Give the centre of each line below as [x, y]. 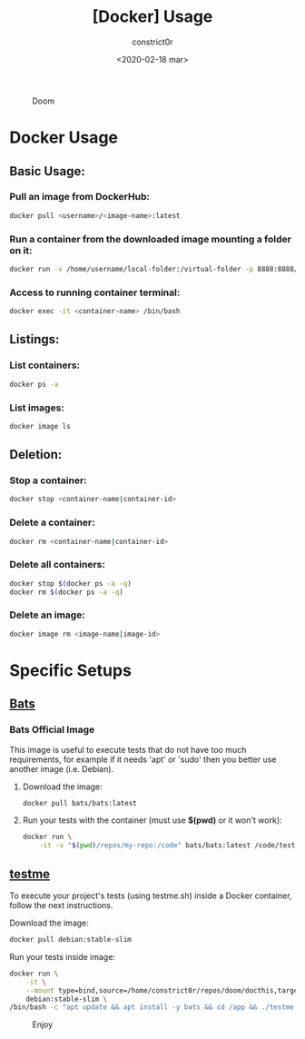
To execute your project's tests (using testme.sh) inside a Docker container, [151, 896]
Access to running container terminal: [95, 292]
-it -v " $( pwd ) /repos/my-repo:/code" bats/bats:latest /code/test [167, 846]
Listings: [34, 339]
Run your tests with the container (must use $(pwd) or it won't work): [152, 820]
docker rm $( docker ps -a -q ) [67, 592]
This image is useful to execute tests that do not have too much [128, 749]
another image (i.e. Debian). [62, 768]
